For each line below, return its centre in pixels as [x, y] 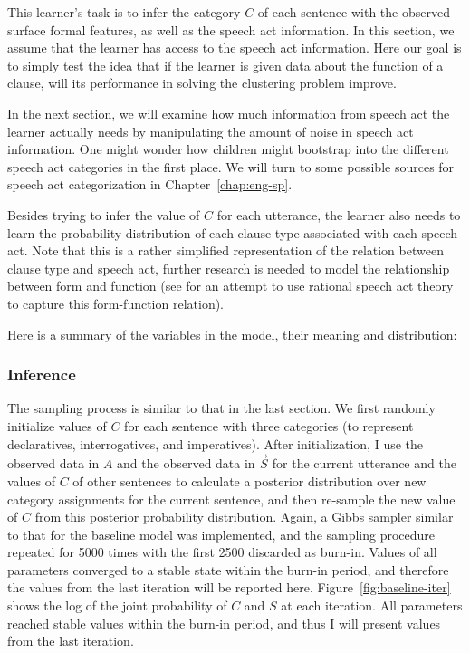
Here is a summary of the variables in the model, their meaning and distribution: [232, 334]
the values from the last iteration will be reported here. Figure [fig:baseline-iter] [229, 587]
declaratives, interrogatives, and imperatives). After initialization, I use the [216, 443]
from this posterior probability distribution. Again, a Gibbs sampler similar [244, 517]
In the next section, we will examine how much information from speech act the [229, 113]
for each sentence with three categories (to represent [269, 425]
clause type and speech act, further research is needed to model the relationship [229, 268]
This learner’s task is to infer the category [124, 12]
